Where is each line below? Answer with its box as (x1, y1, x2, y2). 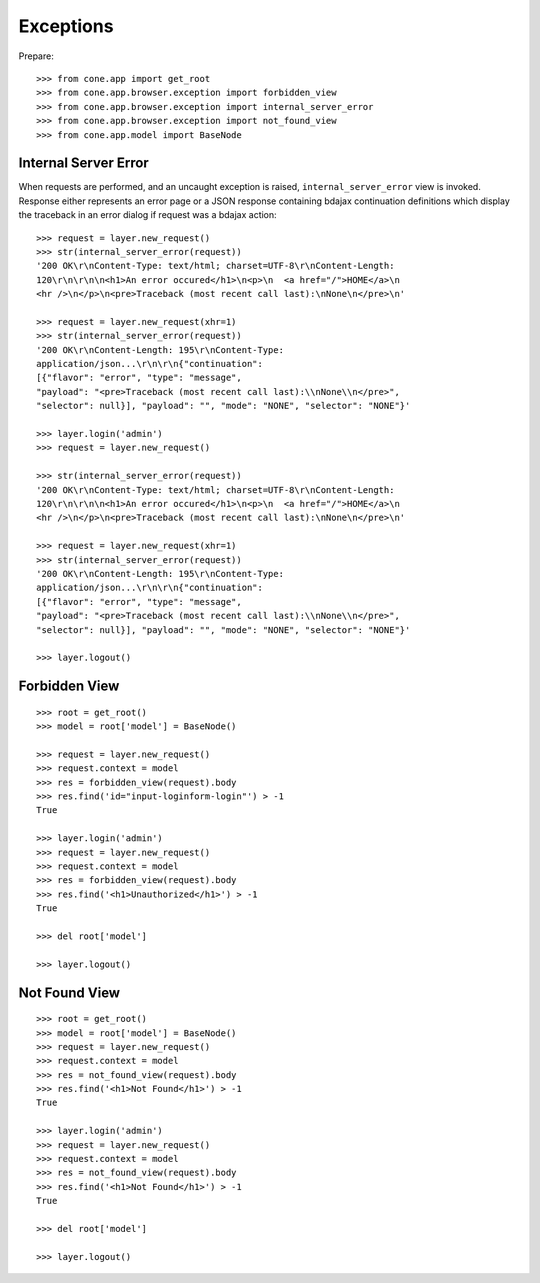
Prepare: (18, 50, 54, 62)
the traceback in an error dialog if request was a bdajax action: (18, 209, 277, 221)
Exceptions (18, 15, 114, 37)
